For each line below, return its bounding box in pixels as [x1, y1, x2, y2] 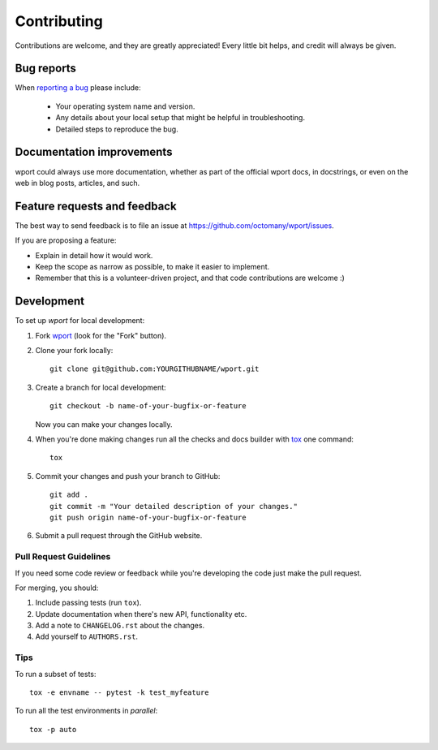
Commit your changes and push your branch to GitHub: [35, 471, 221, 481]
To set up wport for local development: [15, 316, 145, 325]
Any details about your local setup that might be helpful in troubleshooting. [55, 113, 306, 123]
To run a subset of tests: [15, 669, 97, 679]
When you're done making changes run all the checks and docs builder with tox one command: [35, 434, 354, 444]
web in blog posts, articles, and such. [15, 178, 140, 187]
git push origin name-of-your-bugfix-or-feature [49, 512, 247, 522]
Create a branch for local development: [35, 382, 166, 392]
